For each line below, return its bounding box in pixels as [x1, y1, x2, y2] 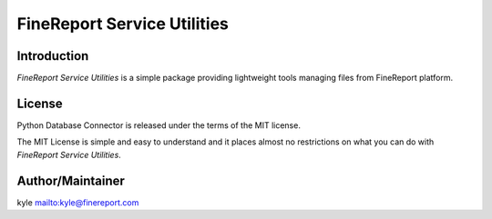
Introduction [16, 48, 89, 64]
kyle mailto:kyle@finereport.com [16, 196, 139, 208]
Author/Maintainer [16, 173, 125, 188]
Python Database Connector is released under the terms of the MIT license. [16, 119, 301, 131]
